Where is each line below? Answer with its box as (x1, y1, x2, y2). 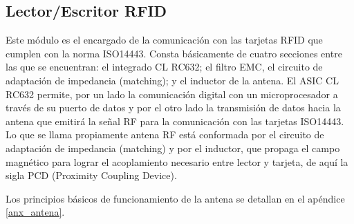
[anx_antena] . (6, 205, 65, 219)
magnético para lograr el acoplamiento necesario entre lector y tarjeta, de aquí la (6, 154, 348, 169)
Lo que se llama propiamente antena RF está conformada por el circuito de (6, 127, 324, 142)
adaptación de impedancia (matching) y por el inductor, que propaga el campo (6, 140, 340, 155)
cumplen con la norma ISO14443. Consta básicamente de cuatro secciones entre (6, 46, 342, 60)
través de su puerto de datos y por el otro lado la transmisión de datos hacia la (6, 100, 341, 115)
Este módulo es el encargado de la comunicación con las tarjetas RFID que (6, 32, 323, 47)
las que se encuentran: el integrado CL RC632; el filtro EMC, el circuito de (6, 59, 323, 74)
